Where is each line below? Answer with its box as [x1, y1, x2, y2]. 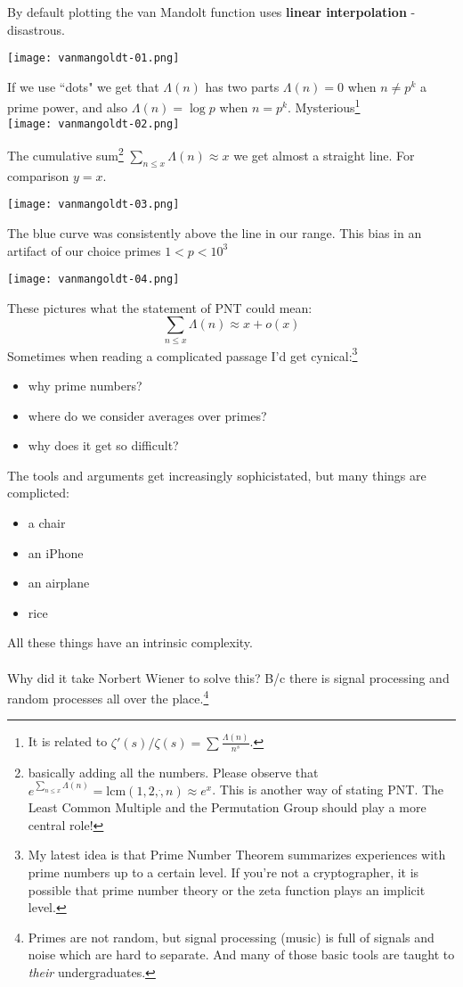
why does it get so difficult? [28, 436, 179, 455]
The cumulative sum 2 [7, 144, 124, 164]
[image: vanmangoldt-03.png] [7, 198, 180, 211]
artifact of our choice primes [7, 241, 161, 259]
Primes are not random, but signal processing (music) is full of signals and [28, 927, 435, 946]
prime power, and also [7, 98, 128, 117]
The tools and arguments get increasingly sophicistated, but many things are [7, 465, 426, 484]
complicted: [7, 483, 69, 502]
